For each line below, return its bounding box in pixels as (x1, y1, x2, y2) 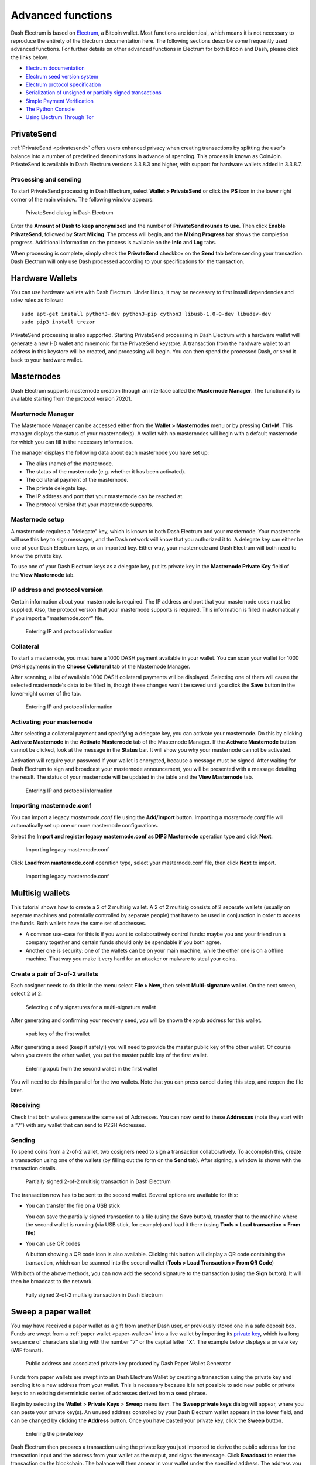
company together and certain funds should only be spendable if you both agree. (25, 939, 222, 946)
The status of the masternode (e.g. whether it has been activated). (25, 468, 186, 475)
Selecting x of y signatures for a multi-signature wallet (25, 1003, 156, 1010)
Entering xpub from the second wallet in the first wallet (25, 1065, 158, 1072)
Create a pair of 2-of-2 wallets (11, 970, 99, 978)
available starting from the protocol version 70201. (11, 395, 132, 402)
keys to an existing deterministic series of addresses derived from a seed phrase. (11, 1389, 207, 1397)
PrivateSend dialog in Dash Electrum (25, 209, 114, 216)
